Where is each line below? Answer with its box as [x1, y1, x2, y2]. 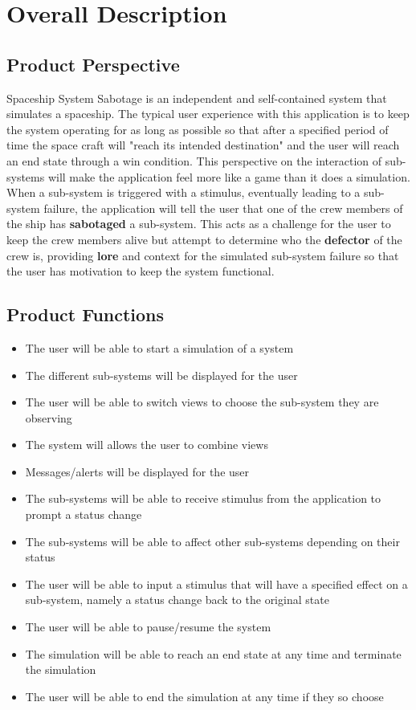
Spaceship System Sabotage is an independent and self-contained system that [6, 89, 387, 106]
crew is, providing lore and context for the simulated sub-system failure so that [6, 247, 399, 263]
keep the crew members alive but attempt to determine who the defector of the [6, 231, 402, 247]
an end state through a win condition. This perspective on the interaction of [6, 152, 382, 169]
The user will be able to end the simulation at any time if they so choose [25, 688, 384, 704]
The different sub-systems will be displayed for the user [25, 366, 298, 383]
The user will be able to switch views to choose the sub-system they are [25, 394, 379, 410]
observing [25, 409, 72, 426]
